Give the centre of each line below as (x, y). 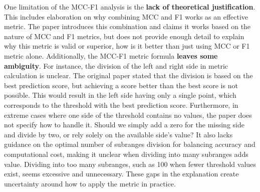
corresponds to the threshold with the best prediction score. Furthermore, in (121, 105)
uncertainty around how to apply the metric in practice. (90, 183)
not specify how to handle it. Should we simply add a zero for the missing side (124, 125)
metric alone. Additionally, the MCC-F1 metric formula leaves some (111, 55)
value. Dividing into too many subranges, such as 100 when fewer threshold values (130, 164)
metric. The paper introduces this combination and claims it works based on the (127, 26)
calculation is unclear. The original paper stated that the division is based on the (128, 75)
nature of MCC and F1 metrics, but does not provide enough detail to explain (124, 36)
